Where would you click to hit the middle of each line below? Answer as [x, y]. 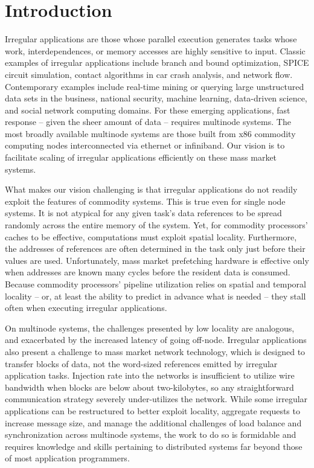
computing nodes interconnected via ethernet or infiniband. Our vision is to [145, 145]
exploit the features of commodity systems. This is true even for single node [145, 201]
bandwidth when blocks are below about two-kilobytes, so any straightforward [149, 387]
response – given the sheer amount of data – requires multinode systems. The [148, 122]
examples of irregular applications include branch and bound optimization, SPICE [157, 63]
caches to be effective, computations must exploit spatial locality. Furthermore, [151, 236]
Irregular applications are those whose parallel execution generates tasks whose [151, 39]
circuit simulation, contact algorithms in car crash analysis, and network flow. [149, 74]
